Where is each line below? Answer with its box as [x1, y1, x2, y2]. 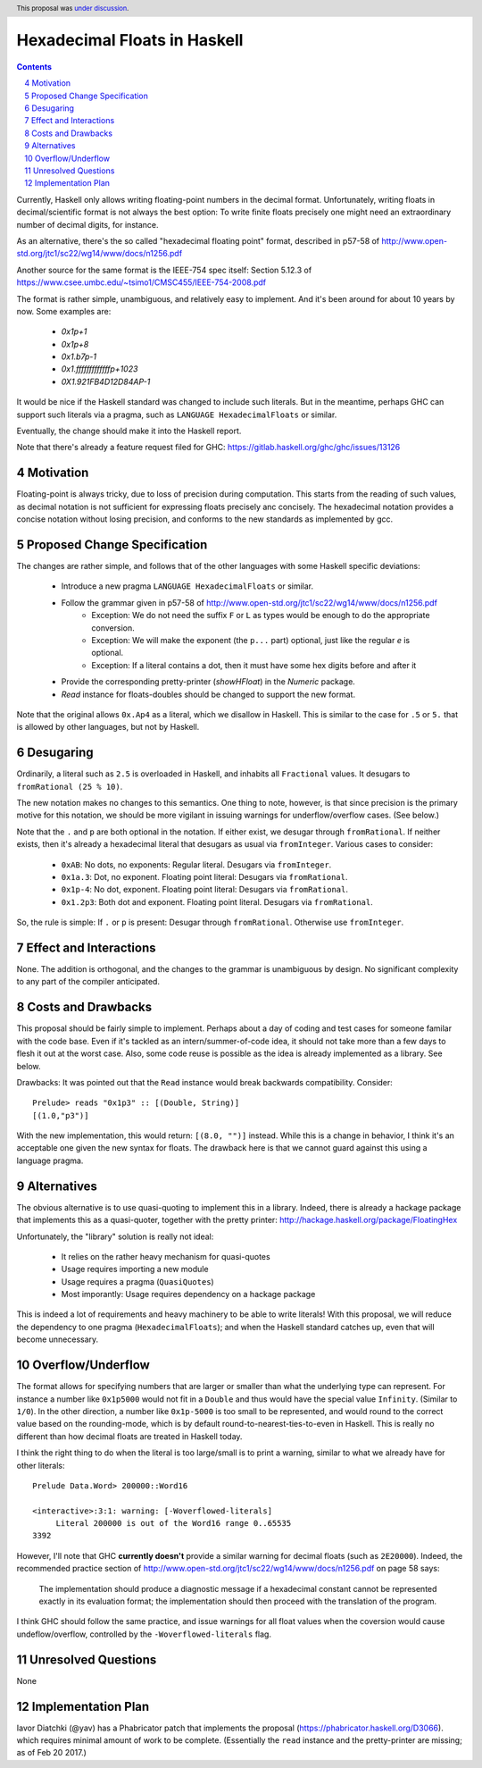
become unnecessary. [16, 1334, 99, 1345]
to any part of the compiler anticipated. [16, 976, 161, 987]
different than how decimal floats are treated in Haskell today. [16, 1430, 243, 1442]
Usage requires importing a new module [61, 1264, 209, 1275]
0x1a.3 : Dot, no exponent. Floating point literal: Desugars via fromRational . [61, 871, 348, 882]
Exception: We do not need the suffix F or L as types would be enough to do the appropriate [91, 610, 430, 621]
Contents [16, 61, 53, 71]
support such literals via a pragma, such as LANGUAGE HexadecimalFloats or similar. [16, 409, 337, 420]
